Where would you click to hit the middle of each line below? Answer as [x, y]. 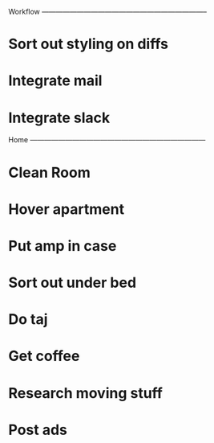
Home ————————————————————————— [107, 140]
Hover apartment [67, 209]
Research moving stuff [85, 393]
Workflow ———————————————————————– [107, 12]
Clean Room [49, 172]
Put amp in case [63, 246]
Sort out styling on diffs [89, 44]
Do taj [28, 320]
